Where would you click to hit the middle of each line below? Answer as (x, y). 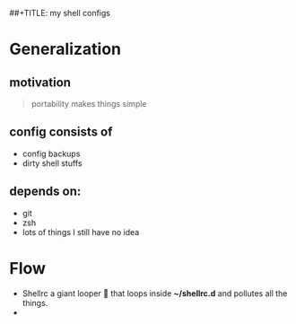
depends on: (45, 192)
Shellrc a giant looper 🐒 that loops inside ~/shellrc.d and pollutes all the (155, 293)
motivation (40, 82)
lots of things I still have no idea (81, 232)
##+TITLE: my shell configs (60, 13)
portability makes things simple (89, 104)
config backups (51, 153)
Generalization (65, 49)
